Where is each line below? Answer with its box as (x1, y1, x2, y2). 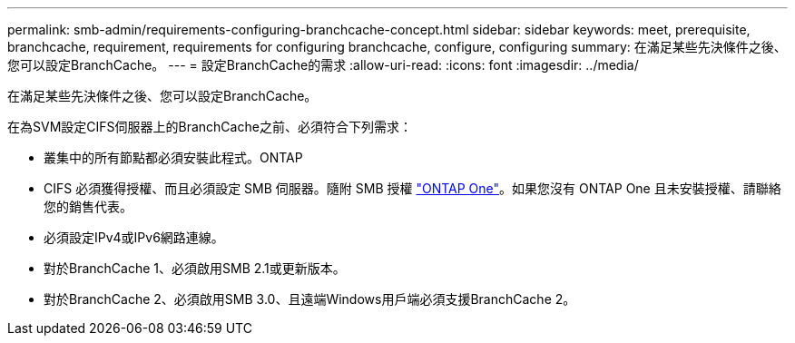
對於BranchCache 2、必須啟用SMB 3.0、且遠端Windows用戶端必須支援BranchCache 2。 (44, 291, 576, 307)
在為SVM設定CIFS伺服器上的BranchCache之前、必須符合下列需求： (7, 119, 412, 134)
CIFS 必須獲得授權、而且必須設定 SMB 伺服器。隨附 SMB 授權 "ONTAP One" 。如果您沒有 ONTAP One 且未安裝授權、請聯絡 (44, 181, 781, 196)
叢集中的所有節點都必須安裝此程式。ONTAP (44, 150, 303, 165)
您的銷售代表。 (44, 199, 132, 214)
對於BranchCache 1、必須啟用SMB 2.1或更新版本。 (44, 260, 346, 276)
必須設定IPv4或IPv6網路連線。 (44, 230, 224, 245)
